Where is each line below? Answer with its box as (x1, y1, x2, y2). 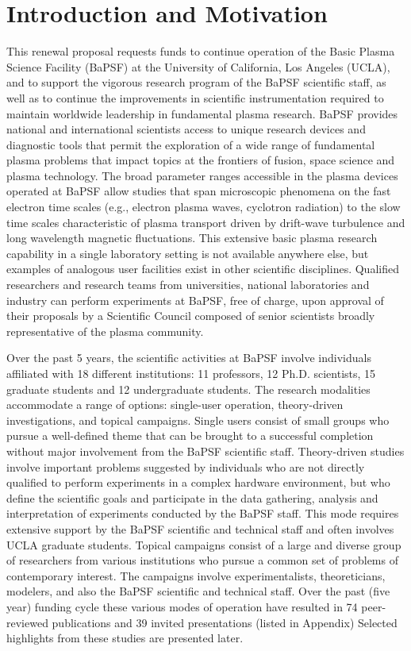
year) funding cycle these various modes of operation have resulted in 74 (6, 598, 358, 614)
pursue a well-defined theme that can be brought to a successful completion (6, 427, 374, 444)
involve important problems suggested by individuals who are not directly (6, 458, 365, 475)
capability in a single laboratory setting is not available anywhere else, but (6, 245, 369, 261)
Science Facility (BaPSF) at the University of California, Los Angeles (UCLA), (6, 58, 390, 75)
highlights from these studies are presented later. (6, 630, 244, 646)
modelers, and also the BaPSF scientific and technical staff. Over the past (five (6, 583, 390, 599)
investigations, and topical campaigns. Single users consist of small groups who (6, 411, 390, 428)
